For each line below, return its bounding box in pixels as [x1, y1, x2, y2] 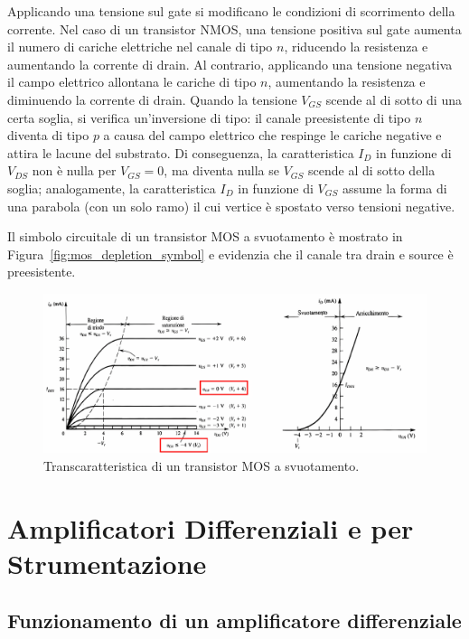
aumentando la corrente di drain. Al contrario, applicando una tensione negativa [7, 54, 453, 73]
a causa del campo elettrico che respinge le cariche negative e [103, 126, 442, 145]
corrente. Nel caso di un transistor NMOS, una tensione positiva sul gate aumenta [7, 19, 462, 38]
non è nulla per [32, 161, 117, 180]
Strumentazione [7, 544, 207, 581]
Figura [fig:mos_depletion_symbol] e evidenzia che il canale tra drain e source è [7, 244, 454, 263]
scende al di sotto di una [325, 89, 462, 108]
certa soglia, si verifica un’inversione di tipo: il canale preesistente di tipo [7, 108, 411, 127]
